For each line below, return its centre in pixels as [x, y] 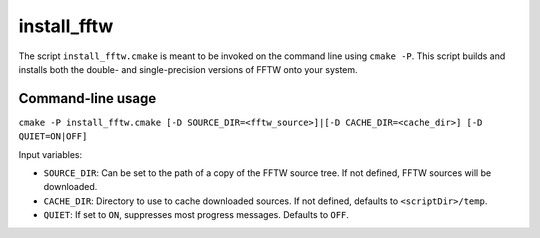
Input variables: [50, 154]
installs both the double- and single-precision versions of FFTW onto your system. [188, 69]
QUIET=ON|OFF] [53, 136]
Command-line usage [87, 98]
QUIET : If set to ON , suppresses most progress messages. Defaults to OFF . [196, 215]
